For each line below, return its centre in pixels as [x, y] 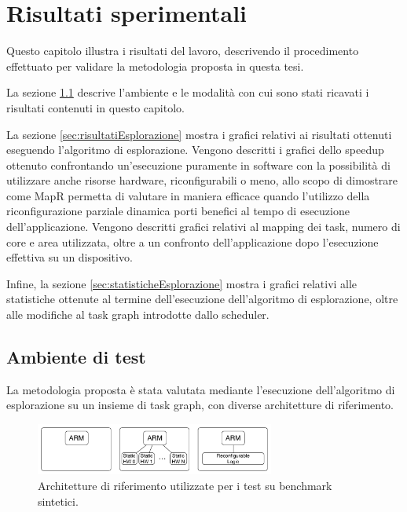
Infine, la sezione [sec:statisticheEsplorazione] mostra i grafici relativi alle [182, 283]
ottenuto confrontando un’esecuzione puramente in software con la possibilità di [198, 165]
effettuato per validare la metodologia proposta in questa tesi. [155, 66]
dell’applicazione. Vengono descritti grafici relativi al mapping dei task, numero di [203, 227]
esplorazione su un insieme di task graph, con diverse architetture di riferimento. [200, 405]
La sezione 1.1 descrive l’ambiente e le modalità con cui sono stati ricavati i [188, 92]
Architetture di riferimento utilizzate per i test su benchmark [185, 485]
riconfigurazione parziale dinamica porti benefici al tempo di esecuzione [178, 211]
